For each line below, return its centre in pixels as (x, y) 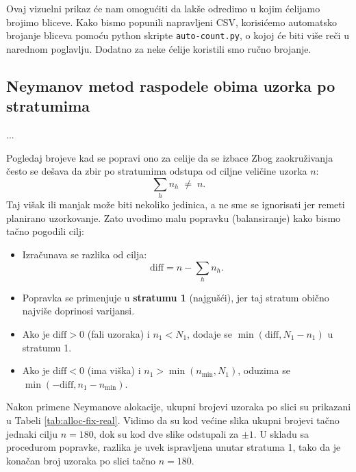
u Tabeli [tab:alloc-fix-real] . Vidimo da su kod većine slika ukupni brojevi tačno (173, 420)
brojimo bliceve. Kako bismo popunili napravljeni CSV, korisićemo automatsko (171, 22)
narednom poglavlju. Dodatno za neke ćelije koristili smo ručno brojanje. (159, 48)
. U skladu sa (281, 433)
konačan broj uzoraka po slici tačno (81, 460)
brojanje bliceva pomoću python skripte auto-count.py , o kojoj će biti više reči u (178, 35)
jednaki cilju (32, 433)
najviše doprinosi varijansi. (78, 311)
